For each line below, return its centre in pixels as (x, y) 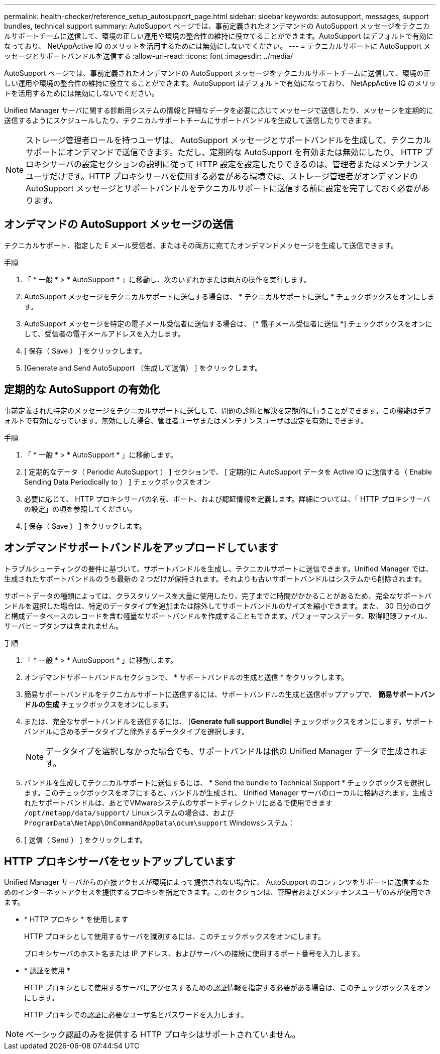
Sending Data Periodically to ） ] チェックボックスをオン (117, 482)
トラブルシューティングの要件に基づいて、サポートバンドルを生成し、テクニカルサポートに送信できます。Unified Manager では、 (218, 568)
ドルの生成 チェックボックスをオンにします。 (98, 704)
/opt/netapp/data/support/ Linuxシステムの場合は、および (129, 812)
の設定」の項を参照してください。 (80, 509)
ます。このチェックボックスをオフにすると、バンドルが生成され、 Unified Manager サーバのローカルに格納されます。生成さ (229, 792)
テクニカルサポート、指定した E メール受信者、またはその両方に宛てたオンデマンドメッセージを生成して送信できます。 (201, 245)
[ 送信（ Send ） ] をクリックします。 (86, 840)
